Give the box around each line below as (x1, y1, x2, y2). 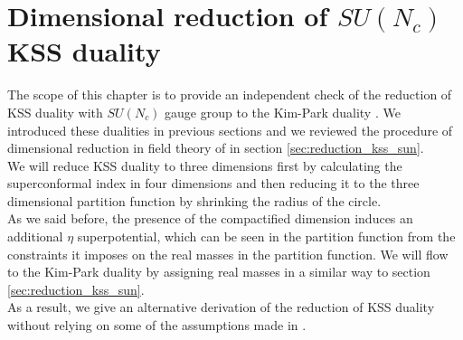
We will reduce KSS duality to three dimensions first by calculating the (7, 156, 402, 175)
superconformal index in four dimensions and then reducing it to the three (7, 174, 420, 193)
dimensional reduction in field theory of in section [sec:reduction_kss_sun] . (7, 138, 424, 157)
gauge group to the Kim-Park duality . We (165, 102, 401, 121)
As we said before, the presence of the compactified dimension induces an (7, 209, 413, 228)
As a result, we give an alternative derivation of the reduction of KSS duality (7, 297, 435, 316)
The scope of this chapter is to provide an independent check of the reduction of (7, 85, 452, 104)
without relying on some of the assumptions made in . (7, 316, 307, 335)
